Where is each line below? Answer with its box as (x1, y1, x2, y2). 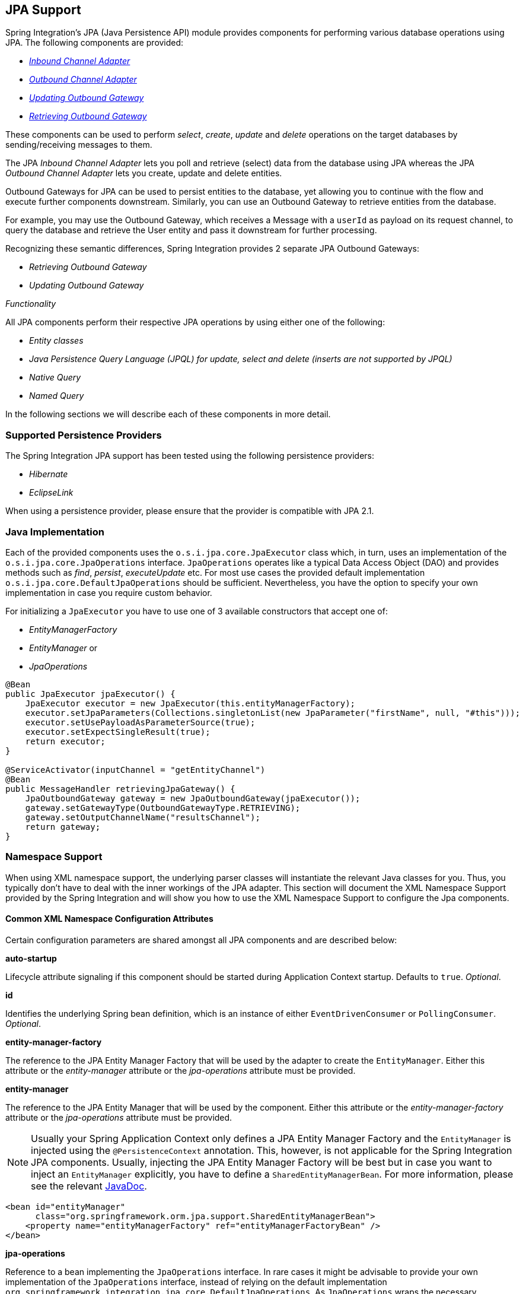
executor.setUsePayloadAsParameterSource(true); (25, 717, 256, 727)
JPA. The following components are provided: (5, 37, 184, 48)
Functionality (5, 299, 56, 309)
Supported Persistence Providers (5, 429, 162, 441)
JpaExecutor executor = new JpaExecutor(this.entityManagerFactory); (25, 698, 356, 708)
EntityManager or (29, 642, 98, 653)
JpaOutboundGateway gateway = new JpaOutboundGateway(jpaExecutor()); (25, 793, 361, 803)
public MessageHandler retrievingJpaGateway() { (5, 784, 235, 794)
